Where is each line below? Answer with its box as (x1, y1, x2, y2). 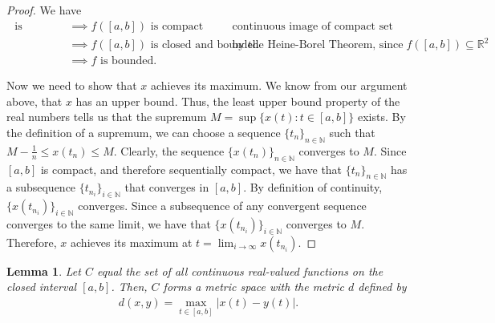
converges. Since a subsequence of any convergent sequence (78, 197, 367, 214)
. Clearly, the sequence (113, 142, 225, 159)
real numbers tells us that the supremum (6, 108, 207, 125)
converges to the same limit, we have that (6, 215, 211, 232)
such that (329, 123, 375, 140)
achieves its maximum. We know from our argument (150, 77, 408, 94)
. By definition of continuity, (243, 179, 383, 196)
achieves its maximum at (71, 233, 193, 250)
